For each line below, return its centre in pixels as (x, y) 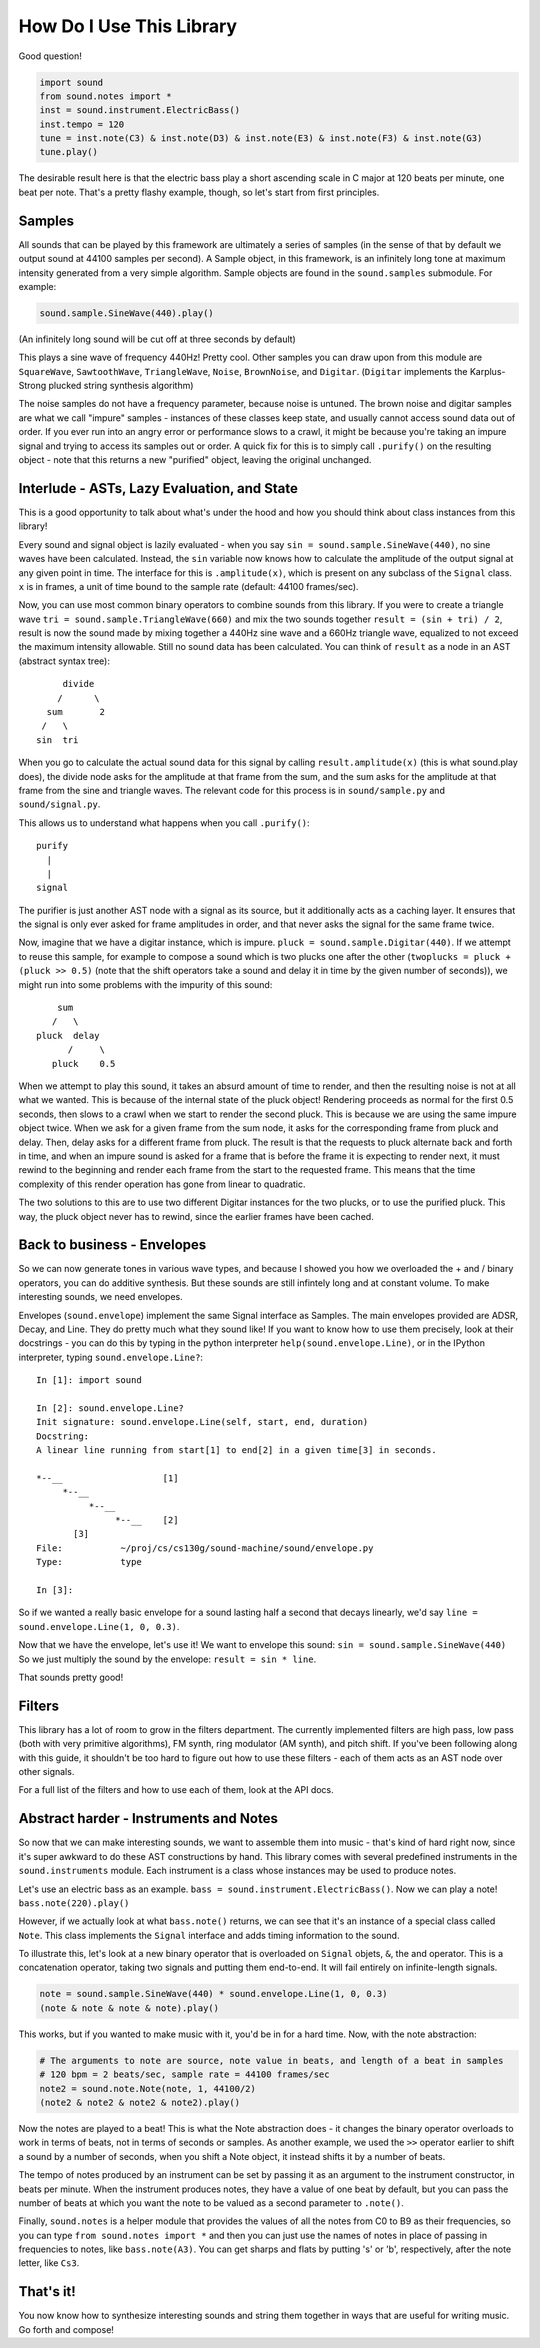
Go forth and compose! (66, 2329)
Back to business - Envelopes (112, 1245)
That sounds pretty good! (71, 1677)
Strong (32, 386)
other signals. (46, 1772)
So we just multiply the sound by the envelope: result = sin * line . (167, 1659)
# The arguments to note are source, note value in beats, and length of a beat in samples (271, 2060)
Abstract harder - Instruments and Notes (148, 1818)
